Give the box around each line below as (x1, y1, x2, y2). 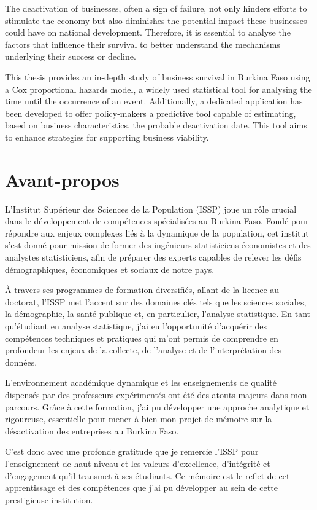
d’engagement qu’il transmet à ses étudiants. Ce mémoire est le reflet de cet (5, 469, 290, 482)
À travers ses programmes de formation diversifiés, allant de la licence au (5, 283, 280, 296)
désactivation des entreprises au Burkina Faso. (5, 424, 179, 437)
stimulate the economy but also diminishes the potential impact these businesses (5, 14, 307, 26)
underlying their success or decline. (5, 50, 136, 63)
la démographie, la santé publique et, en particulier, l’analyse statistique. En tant (5, 307, 311, 320)
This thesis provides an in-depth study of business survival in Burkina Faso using (5, 70, 310, 83)
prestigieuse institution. (5, 493, 93, 506)
